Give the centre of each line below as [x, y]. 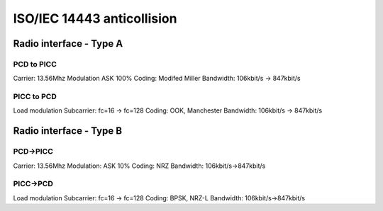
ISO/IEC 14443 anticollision [95, 18]
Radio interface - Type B [68, 131]
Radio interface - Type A [68, 44]
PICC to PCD [35, 97]
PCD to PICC [35, 64]
